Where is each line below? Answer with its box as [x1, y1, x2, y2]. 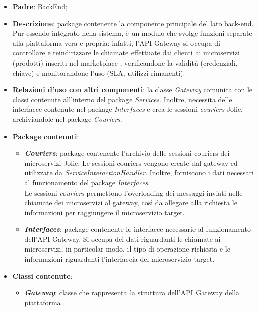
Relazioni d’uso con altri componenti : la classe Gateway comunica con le [12, 84, 252, 95]
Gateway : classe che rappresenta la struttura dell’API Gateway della [24, 287, 240, 298]
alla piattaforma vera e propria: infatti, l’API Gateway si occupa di [12, 37, 220, 48]
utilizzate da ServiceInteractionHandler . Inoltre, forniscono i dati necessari [24, 167, 254, 178]
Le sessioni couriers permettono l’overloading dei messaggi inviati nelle [24, 187, 243, 198]
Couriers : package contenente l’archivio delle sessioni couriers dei [24, 148, 230, 158]
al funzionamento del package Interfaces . [24, 177, 150, 188]
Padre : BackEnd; [12, 1, 68, 11]
